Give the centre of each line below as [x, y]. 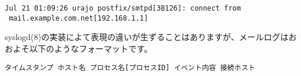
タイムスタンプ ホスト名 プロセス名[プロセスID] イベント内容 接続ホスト [130, 67]
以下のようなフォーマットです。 [91, 48]
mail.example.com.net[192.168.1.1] [79, 18]
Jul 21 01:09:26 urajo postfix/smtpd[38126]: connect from [123, 8]
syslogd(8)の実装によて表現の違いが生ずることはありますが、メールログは [147, 37]
